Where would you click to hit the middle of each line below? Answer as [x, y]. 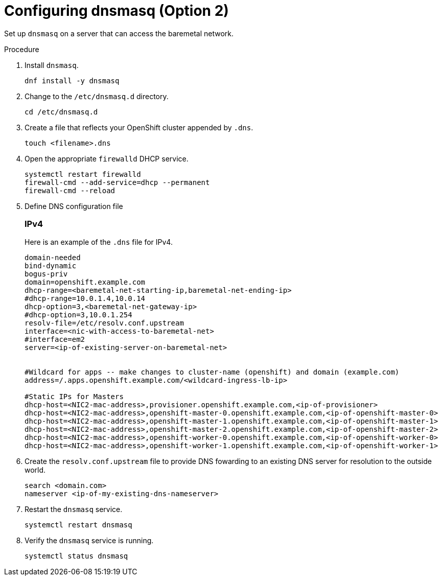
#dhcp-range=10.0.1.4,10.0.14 [85, 298]
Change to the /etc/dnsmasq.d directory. [97, 96]
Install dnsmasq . [52, 65]
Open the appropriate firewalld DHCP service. [107, 158]
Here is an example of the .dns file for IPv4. [99, 242]
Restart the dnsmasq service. [74, 509]
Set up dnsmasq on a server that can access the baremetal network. [119, 33]
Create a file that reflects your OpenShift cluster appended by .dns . [139, 127]
